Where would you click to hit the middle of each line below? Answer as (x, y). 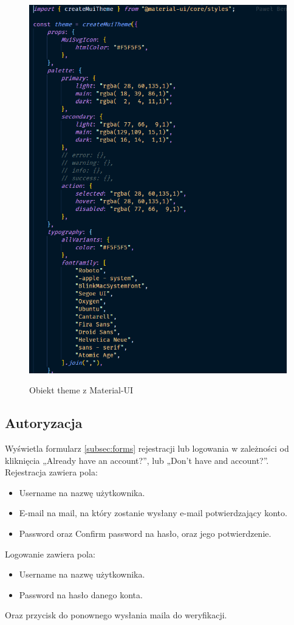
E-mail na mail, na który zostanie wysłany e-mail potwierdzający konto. (153, 513)
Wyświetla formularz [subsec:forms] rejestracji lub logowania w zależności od (147, 448)
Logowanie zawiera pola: (50, 554)
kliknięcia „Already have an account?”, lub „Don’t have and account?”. (137, 460)
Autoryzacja (44, 423)
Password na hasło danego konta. (81, 594)
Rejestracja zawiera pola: (51, 472)
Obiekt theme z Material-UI (81, 390)
